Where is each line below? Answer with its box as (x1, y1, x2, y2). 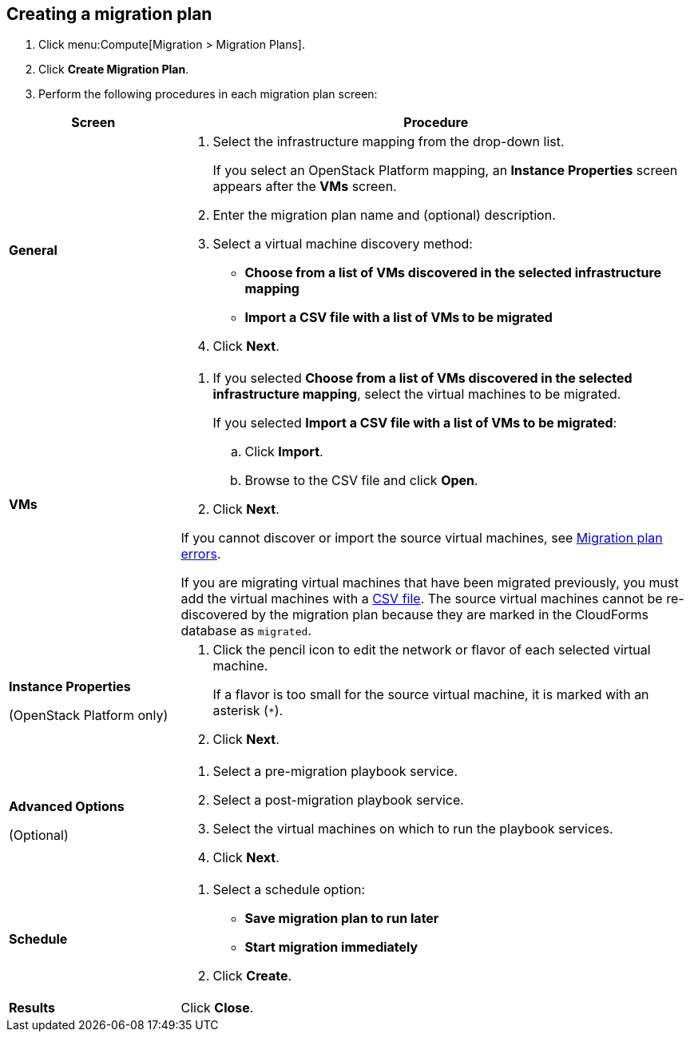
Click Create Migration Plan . (38, 62, 189, 77)
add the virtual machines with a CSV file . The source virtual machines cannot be (180, 591, 663, 607)
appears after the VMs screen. (212, 178, 397, 195)
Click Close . (180, 1000, 254, 1016)
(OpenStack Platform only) (9, 707, 169, 724)
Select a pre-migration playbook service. (212, 763, 458, 780)
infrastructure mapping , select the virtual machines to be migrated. (212, 386, 621, 403)
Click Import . (244, 443, 323, 460)
